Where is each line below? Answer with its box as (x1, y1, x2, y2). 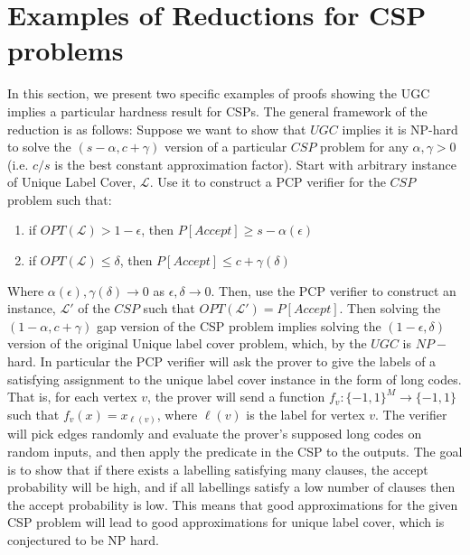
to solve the (7, 137, 71, 156)
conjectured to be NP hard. (7, 530, 159, 549)
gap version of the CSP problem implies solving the (96, 316, 381, 335)
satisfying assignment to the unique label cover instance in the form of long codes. (7, 369, 462, 388)
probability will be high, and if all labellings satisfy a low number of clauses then (7, 477, 456, 496)
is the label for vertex (246, 404, 365, 423)
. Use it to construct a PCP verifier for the (149, 172, 386, 191)
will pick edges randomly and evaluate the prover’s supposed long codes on (7, 424, 422, 443)
